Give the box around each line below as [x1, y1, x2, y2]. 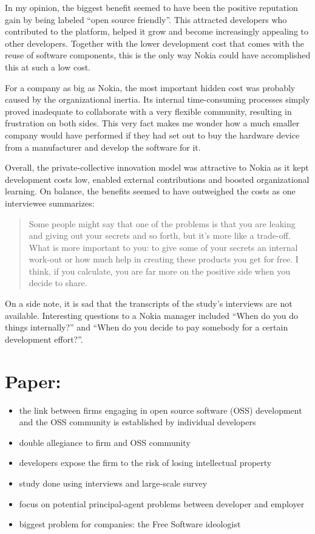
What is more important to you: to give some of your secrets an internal [29, 241, 298, 253]
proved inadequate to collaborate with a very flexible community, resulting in [5, 104, 292, 117]
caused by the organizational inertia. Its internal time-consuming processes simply [5, 93, 310, 106]
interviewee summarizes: [5, 196, 95, 209]
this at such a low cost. [5, 60, 90, 73]
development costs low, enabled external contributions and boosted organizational [5, 173, 310, 185]
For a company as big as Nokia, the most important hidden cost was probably [5, 81, 296, 94]
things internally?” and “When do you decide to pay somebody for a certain [5, 321, 288, 334]
